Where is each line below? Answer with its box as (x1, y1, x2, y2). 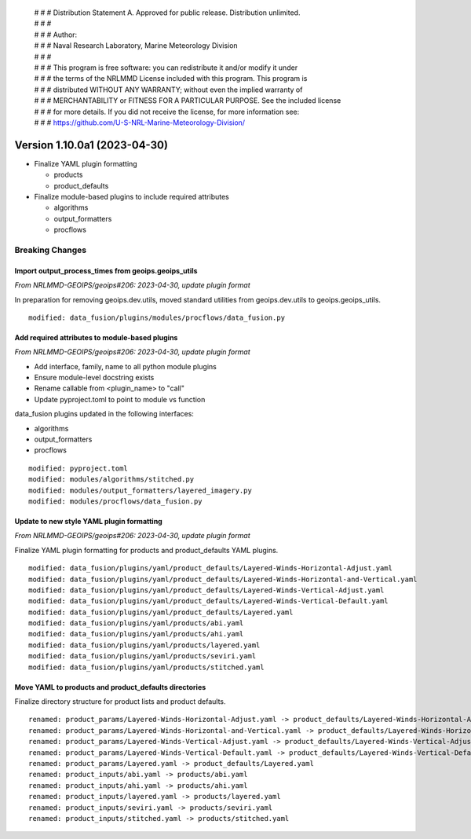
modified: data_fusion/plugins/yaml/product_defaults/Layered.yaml (28, 607, 294, 617)
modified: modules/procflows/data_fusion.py (28, 496, 203, 506)
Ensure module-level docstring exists (34, 373, 155, 383)
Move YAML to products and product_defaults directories (14, 682, 206, 691)
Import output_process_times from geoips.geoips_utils (14, 266, 198, 275)
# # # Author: (34, 30, 78, 39)
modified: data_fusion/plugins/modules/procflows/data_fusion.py (28, 313, 286, 322)
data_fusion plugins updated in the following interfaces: (14, 409, 194, 419)
